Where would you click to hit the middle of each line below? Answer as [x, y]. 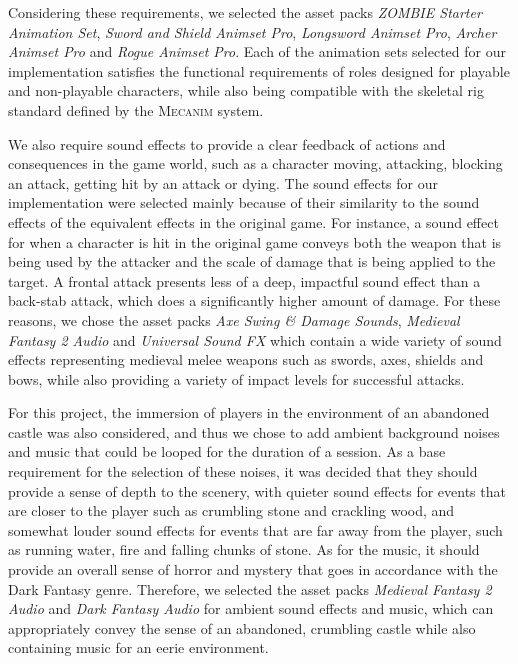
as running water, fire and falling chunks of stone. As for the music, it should [244, 549]
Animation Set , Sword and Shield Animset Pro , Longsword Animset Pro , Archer [252, 31]
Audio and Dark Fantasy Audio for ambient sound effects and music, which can [251, 608]
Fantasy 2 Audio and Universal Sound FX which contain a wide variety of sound [255, 339]
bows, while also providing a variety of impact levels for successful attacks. [236, 378]
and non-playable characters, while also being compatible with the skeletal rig [246, 90]
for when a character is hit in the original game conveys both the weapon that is [255, 241]
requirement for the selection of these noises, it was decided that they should [243, 471]
